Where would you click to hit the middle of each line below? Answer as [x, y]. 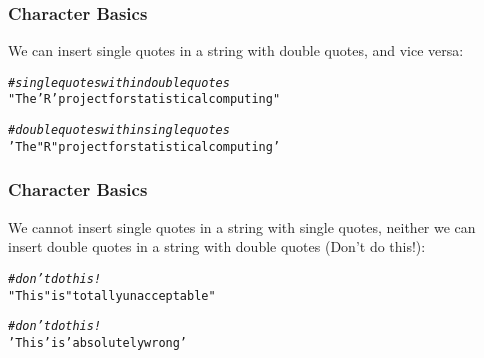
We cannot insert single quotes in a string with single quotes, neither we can [242, 226]
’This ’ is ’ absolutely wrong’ [98, 342]
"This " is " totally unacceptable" [112, 295]
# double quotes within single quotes [119, 130]
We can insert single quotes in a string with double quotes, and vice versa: [236, 50]
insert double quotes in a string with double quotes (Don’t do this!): [217, 246]
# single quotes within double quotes [119, 82]
